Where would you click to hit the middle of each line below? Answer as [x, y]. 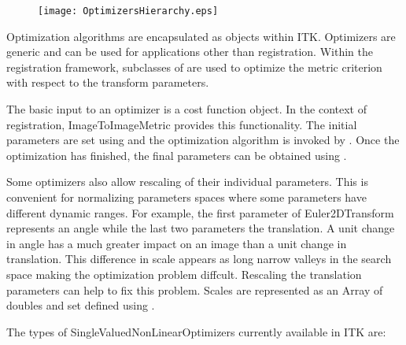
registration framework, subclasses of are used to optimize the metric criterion [194, 67]
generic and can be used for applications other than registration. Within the [190, 52]
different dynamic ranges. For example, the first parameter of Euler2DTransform [200, 212]
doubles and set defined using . [81, 305]
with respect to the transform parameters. [108, 82]
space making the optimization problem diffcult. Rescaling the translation [184, 274]
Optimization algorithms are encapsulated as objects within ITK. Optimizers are [201, 36]
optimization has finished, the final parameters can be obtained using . [177, 155]
